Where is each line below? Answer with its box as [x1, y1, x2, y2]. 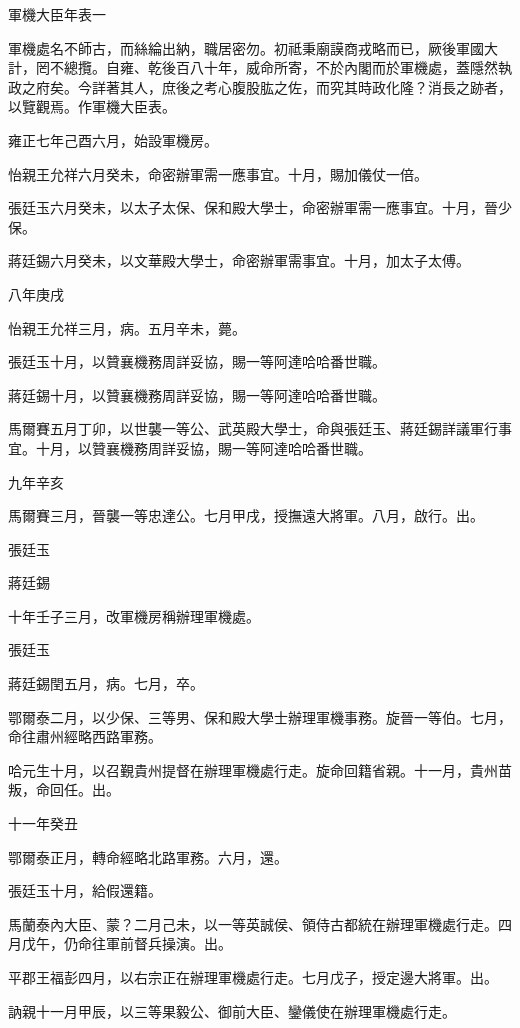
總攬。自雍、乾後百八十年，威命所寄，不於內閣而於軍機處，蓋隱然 [63, 57, 498, 78]
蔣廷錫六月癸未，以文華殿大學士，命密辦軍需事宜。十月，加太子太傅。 [8, 250, 470, 271]
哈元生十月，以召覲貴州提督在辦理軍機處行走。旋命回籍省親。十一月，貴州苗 [8, 759, 512, 780]
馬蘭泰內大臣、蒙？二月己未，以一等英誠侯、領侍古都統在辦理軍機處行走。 [8, 913, 498, 934]
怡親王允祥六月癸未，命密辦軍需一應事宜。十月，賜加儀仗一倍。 [8, 163, 428, 184]
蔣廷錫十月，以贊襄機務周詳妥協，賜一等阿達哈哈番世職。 [8, 384, 386, 405]
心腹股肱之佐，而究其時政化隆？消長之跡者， [217, 76, 512, 97]
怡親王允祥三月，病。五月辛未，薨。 [8, 317, 246, 338]
